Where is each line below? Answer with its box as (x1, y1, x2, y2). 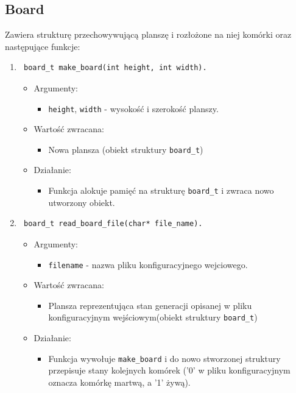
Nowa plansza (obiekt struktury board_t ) (48, 143, 203, 155)
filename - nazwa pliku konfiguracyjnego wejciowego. (48, 258, 248, 271)
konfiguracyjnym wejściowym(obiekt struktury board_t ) (48, 311, 258, 324)
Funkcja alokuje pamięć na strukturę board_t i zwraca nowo (48, 184, 274, 197)
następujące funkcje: (5, 40, 80, 52)
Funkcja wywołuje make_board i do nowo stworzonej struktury (48, 352, 281, 364)
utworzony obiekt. (48, 196, 115, 208)
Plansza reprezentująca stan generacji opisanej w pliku (48, 299, 252, 311)
